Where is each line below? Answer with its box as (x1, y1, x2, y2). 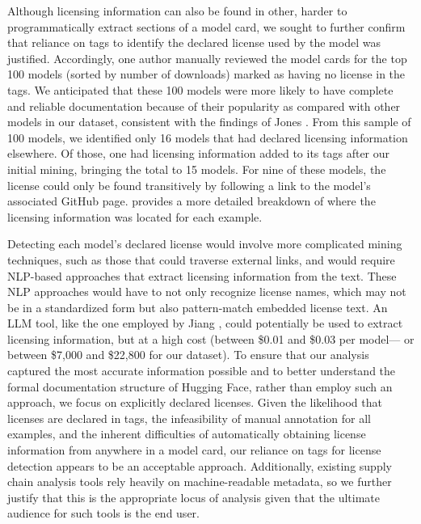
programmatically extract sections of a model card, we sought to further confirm (7, 18, 406, 35)
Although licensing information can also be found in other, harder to (7, 2, 347, 19)
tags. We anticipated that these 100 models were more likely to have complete (7, 81, 394, 98)
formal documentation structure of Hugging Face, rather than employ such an (7, 378, 393, 395)
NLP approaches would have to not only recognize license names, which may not (7, 283, 406, 300)
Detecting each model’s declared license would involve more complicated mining (7, 235, 402, 252)
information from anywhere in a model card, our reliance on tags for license (7, 442, 381, 458)
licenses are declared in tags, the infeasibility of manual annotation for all (7, 409, 372, 426)
